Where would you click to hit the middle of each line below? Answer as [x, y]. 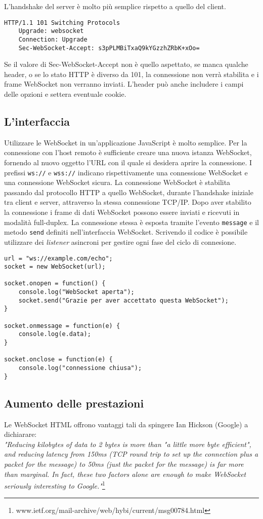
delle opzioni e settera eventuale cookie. [65, 94]
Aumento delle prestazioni [74, 403]
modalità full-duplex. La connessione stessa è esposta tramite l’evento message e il [131, 222]
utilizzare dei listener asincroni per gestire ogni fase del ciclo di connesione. [120, 242]
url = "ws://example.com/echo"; [58, 258]
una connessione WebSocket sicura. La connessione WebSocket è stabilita [117, 182]
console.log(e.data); [55, 334]
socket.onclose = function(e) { [58, 360]
